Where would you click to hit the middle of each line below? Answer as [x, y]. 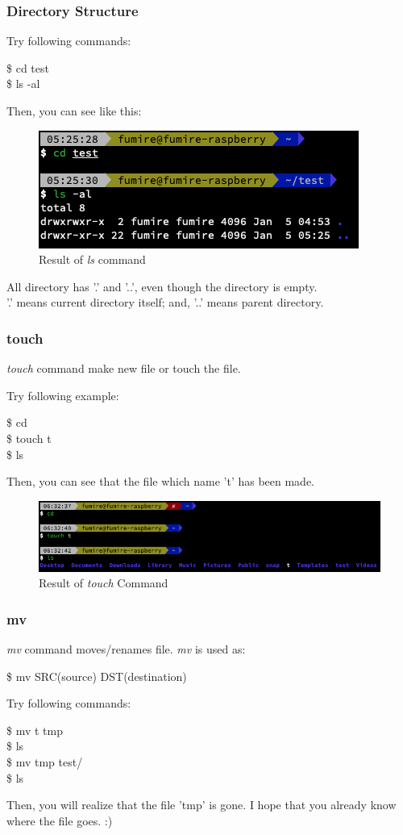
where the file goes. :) [60, 820]
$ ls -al [23, 83]
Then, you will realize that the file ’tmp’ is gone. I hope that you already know [201, 805]
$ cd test [28, 67]
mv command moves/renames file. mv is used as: [126, 648]
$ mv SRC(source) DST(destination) [97, 676]
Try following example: [63, 395]
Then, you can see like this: [74, 111]
